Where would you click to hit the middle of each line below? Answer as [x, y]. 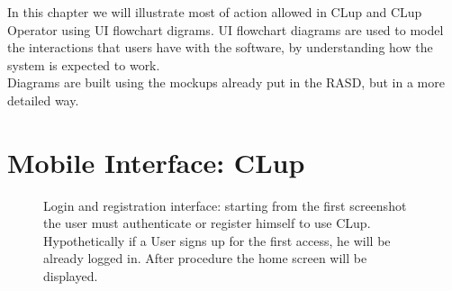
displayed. [71, 276]
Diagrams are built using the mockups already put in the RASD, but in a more [226, 82]
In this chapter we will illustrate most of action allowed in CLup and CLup [215, 12]
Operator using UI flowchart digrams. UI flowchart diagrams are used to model [226, 29]
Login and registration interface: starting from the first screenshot [225, 205]
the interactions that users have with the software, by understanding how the [220, 47]
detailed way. [43, 100]
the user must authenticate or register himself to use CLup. [207, 223]
